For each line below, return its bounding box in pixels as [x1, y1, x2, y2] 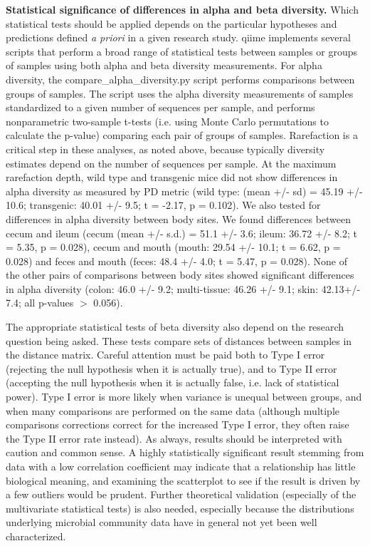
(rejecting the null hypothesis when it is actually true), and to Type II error [6, 361, 337, 376]
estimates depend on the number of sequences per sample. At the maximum [6, 155, 337, 170]
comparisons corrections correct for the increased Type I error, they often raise [6, 417, 349, 432]
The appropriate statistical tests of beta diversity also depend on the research [6, 319, 344, 334]
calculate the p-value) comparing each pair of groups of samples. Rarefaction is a [6, 128, 358, 143]
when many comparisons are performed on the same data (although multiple [6, 403, 339, 418]
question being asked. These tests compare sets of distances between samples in [6, 333, 352, 348]
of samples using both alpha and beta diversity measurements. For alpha [6, 58, 322, 73]
